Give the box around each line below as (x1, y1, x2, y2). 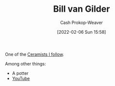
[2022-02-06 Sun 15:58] (57, 29, 106, 35)
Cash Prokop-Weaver (60, 20, 103, 25)
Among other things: (5, 61, 46, 66)
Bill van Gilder (53, 3, 110, 15)
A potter (12, 70, 29, 76)
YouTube (12, 75, 30, 81)
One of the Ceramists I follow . (5, 51, 65, 57)
